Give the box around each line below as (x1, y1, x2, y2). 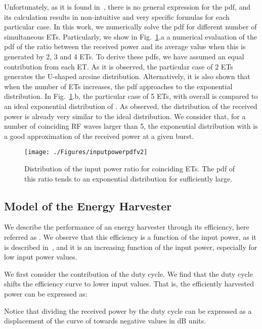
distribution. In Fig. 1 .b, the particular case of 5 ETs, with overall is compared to (4, 91, 258, 101)
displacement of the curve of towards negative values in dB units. (4, 315, 206, 326)
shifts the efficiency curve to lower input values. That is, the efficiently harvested (4, 278, 254, 289)
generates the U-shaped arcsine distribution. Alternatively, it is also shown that (4, 71, 250, 82)
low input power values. (4, 251, 77, 262)
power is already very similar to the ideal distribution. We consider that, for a (4, 111, 246, 121)
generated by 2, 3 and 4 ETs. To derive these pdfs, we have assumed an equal (4, 51, 244, 61)
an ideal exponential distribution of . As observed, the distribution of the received (4, 100, 257, 111)
